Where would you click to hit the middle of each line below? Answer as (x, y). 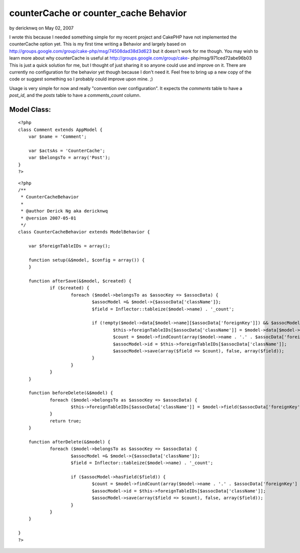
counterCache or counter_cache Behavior (98, 13)
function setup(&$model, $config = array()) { (86, 260)
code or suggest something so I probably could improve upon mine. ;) (81, 79)
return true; (66, 421)
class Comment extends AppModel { (60, 129)
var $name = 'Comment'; (57, 137)
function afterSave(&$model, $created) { (80, 281)
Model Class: (30, 109)
